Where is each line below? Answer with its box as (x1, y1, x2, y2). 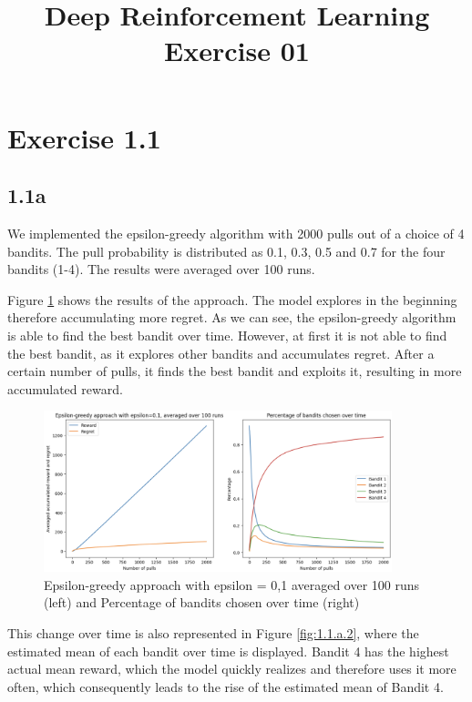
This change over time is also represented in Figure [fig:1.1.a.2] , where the (7, 624, 419, 643)
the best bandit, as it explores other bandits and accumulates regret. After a (7, 343, 435, 362)
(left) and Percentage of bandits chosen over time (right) (44, 593, 360, 612)
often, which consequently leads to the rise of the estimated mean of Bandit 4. (7, 677, 444, 696)
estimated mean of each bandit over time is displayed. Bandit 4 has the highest (7, 641, 449, 660)
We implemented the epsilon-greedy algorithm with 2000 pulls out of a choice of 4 (7, 223, 465, 242)
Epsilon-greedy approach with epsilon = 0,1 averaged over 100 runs (44, 575, 420, 594)
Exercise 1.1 (7, 118, 161, 156)
